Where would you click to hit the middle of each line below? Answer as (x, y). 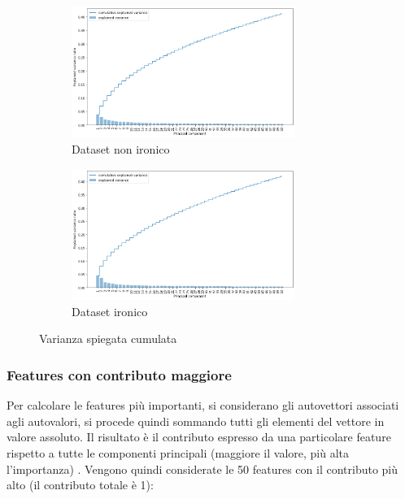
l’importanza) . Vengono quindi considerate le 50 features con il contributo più (202, 469)
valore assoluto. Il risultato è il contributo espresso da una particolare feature (199, 437)
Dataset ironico (110, 311)
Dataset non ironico (121, 149)
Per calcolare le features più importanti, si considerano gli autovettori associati (203, 405)
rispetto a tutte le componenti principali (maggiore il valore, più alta (178, 452)
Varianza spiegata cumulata (108, 338)
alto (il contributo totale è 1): (80, 485)
